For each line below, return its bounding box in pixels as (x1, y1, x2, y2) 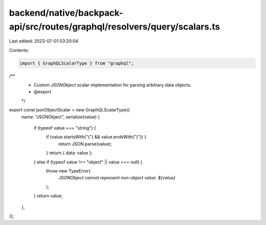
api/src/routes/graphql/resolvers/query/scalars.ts (9, 21, 220, 32)
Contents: (9, 47, 29, 53)
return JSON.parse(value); (58, 141, 112, 147)
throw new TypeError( (46, 168, 91, 174)
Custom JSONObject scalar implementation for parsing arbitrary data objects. (33, 82, 192, 88)
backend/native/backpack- (9, 7, 123, 18)
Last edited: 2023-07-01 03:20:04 (9, 38, 79, 44)
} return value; (33, 193, 63, 199)
